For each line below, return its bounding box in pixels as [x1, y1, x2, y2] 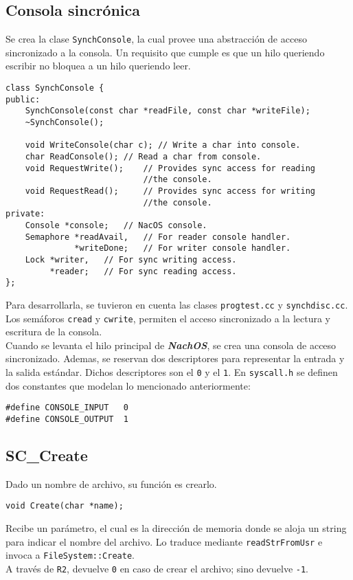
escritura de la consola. [5, 324, 102, 339]
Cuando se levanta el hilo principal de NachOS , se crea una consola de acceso [5, 337, 337, 352]
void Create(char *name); [5, 501, 124, 511]
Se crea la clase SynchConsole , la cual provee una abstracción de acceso [5, 32, 307, 46]
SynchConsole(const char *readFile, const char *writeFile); [25, 106, 310, 116]
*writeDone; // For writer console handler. [74, 243, 291, 254]
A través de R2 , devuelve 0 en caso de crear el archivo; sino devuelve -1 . [5, 561, 308, 575]
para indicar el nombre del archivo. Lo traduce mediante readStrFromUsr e [5, 534, 323, 548]
